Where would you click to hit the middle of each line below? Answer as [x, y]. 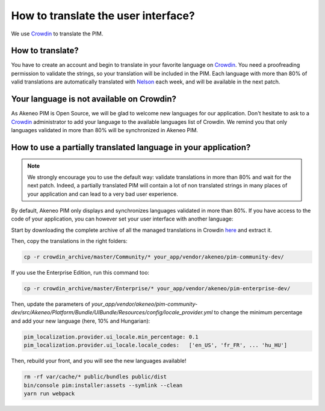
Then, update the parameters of [51, 304]
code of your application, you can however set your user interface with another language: [122, 219]
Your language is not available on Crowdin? [94, 99]
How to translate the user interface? [103, 16]
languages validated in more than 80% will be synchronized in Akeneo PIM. [105, 130]
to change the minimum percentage [258, 312]
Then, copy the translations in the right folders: [69, 241]
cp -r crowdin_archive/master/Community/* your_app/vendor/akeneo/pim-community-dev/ [154, 257]
